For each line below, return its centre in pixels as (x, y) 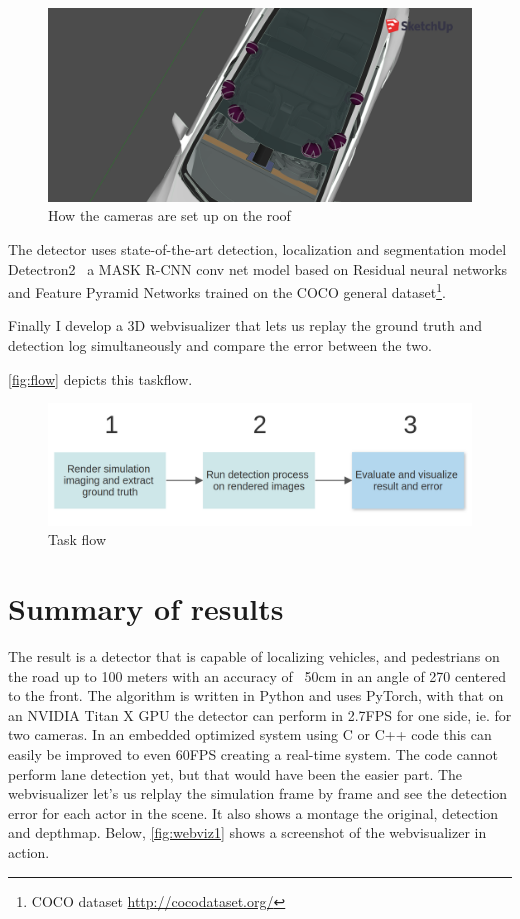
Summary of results (146, 608)
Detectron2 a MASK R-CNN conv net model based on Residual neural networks (258, 268)
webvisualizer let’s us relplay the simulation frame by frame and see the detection (258, 793)
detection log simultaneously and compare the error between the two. (220, 345)
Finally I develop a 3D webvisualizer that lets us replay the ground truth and (245, 325)
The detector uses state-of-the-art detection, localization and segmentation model (257, 248)
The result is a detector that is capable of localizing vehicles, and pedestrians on (254, 656)
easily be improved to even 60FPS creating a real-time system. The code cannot (253, 754)
